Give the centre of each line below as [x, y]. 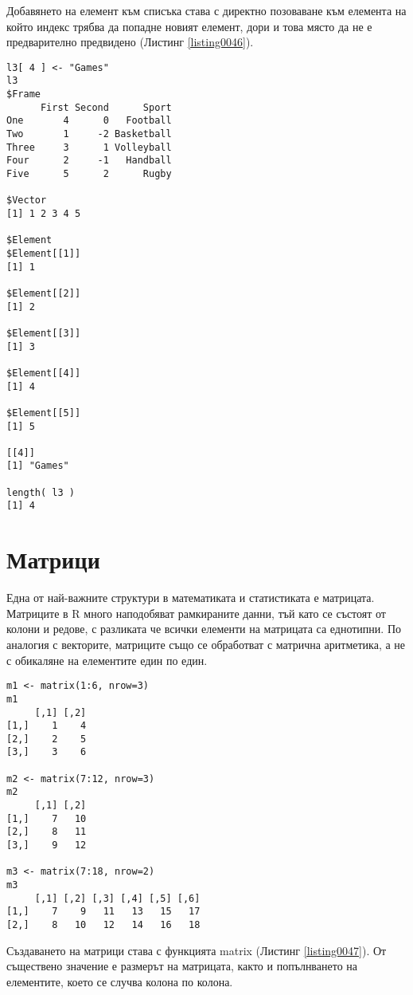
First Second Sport [106, 107]
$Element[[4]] [44, 373]
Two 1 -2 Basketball [89, 134]
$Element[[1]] [44, 253]
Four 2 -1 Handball [89, 161]
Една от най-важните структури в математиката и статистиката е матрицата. [191, 598]
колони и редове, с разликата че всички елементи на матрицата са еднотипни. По [204, 629]
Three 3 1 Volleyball [89, 147]
